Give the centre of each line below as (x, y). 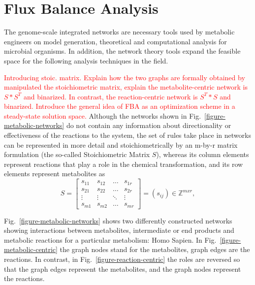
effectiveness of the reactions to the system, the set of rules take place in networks (127, 135)
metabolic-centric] (31, 249)
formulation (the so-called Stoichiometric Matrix (77, 154)
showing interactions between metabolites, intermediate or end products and (119, 230)
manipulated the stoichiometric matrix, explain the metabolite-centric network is (126, 87)
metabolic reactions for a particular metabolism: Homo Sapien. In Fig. (110, 239)
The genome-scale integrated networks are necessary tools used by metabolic (119, 32)
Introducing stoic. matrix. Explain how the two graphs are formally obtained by (125, 77)
